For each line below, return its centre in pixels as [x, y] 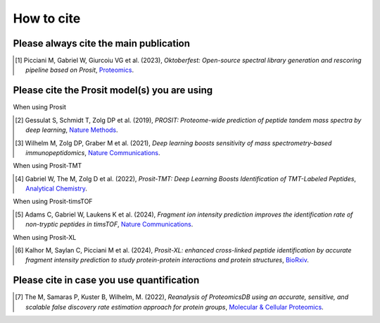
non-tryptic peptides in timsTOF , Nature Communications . [109, 224]
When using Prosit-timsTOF [53, 202]
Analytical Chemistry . [56, 189]
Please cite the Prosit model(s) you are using [113, 91]
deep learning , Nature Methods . [72, 130]
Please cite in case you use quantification [106, 280]
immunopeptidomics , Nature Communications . [93, 152]
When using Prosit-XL [45, 237]
